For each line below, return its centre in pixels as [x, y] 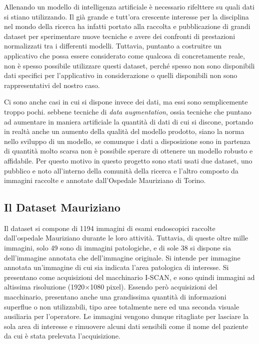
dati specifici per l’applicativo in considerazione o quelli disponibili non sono [121, 75]
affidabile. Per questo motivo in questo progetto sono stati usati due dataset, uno [128, 160]
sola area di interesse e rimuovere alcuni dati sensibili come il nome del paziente [126, 326]
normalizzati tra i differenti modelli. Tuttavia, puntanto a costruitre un [113, 46]
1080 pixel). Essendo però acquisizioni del [154, 287]
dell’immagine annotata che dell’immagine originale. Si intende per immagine [122, 257]
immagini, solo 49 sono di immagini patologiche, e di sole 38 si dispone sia [117, 248]
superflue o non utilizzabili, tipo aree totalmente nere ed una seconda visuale [122, 306]
